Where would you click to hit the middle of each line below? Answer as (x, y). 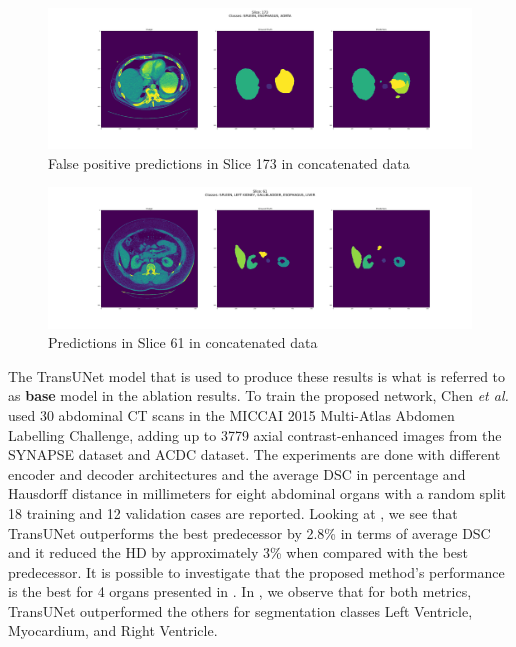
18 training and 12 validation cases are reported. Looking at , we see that (233, 512)
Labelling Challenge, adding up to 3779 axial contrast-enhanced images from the (255, 434)
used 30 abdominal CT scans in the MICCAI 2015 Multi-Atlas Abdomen (231, 414)
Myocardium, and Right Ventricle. (113, 630)
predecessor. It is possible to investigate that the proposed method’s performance (256, 571)
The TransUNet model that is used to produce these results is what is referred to (257, 375)
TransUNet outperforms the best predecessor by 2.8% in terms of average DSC (249, 532)
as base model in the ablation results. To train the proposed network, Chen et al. (258, 395)
